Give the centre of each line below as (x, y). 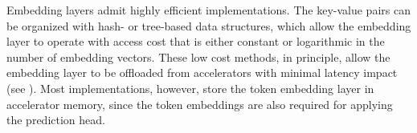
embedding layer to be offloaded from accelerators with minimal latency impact (202, 73)
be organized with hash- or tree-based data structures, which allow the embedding (209, 25)
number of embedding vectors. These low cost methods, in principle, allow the (198, 56)
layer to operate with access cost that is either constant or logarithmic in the (196, 41)
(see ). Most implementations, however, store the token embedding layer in (190, 88)
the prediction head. (56, 120)
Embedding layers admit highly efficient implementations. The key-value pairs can (208, 10)
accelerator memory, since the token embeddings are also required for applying (200, 104)
